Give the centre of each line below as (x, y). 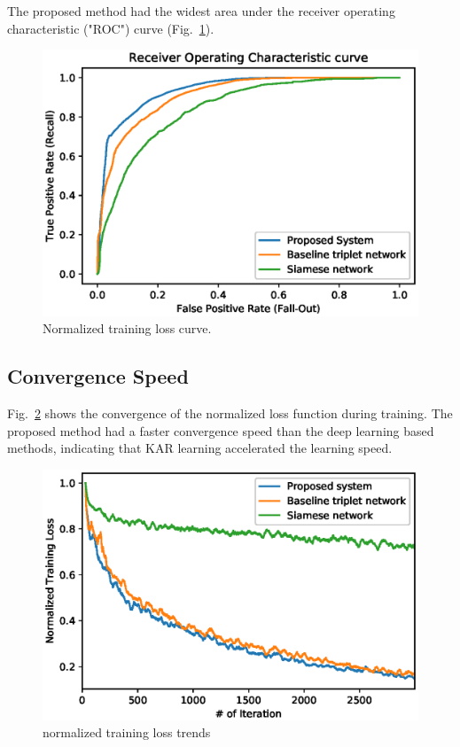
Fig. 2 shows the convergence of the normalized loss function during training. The (230, 413)
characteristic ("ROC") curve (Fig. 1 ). (111, 28)
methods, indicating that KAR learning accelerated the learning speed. (200, 448)
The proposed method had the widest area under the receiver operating (201, 11)
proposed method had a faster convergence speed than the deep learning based (221, 430)
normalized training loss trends (127, 732)
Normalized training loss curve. (127, 328)
